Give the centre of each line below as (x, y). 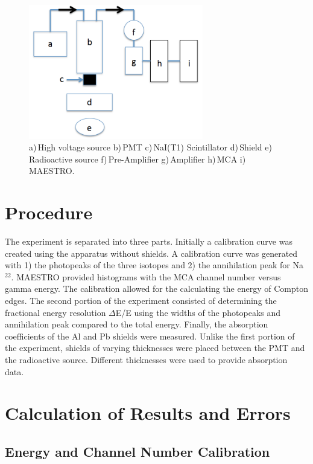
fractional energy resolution (55, 312)
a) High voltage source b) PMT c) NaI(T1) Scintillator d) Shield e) (150, 147)
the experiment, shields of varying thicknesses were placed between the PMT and (155, 348)
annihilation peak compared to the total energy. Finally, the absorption (137, 324)
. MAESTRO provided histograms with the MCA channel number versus (146, 276)
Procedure (49, 212)
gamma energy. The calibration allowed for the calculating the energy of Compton (156, 288)
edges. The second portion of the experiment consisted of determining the (141, 300)
